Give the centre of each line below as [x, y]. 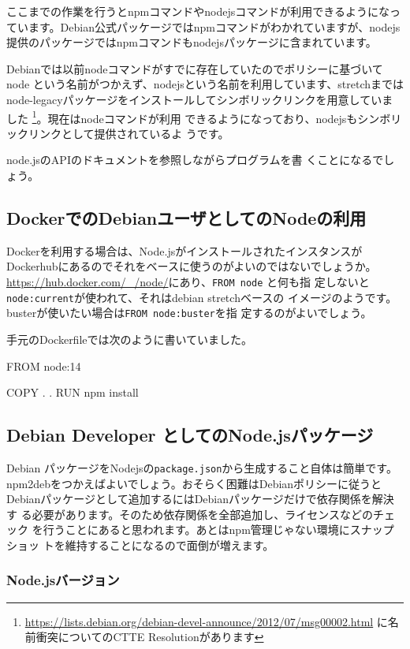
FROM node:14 [44, 366]
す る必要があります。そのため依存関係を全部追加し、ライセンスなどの [190, 514]
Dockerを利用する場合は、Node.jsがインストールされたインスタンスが [184, 250]
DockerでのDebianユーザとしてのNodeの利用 [186, 217]
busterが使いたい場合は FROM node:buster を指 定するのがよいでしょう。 [189, 313]
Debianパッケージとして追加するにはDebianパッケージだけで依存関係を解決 [200, 499]
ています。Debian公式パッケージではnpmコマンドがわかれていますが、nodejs [203, 26]
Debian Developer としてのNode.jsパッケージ [190, 435]
